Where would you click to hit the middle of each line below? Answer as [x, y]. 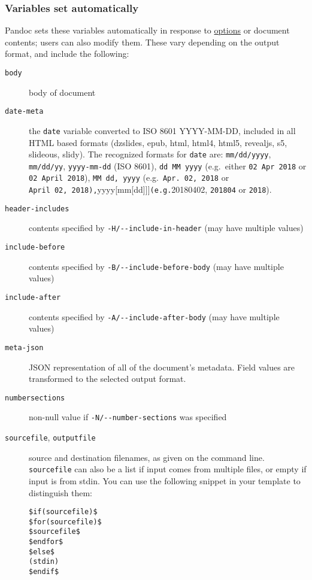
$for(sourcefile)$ [65, 522]
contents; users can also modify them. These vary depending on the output [142, 42]
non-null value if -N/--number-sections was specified [128, 417]
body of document [62, 92]
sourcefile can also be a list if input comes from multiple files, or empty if [168, 469]
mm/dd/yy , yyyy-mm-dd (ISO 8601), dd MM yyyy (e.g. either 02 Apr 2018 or [168, 166]
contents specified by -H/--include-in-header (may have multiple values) [166, 228]
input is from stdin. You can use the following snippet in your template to [165, 480]
